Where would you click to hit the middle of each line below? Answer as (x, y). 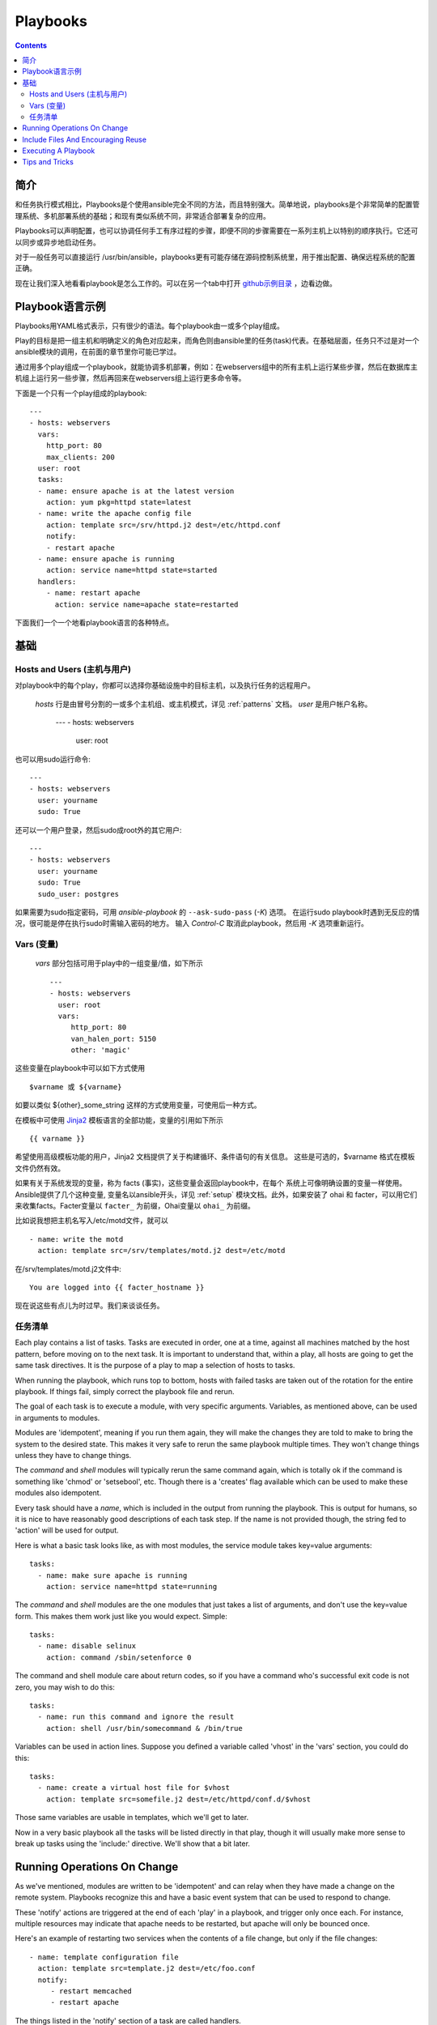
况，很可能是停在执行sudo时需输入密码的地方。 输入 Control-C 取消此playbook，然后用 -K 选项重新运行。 (191, 923)
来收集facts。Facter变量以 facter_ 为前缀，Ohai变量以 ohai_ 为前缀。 (135, 1205)
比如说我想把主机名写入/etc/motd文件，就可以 (92, 1221)
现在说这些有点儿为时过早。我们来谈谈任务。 (89, 1306)
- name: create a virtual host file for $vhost (134, 1788)
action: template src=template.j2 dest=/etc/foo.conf (146, 1969)
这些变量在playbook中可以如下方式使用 (80, 1068)
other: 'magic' (101, 1050)
